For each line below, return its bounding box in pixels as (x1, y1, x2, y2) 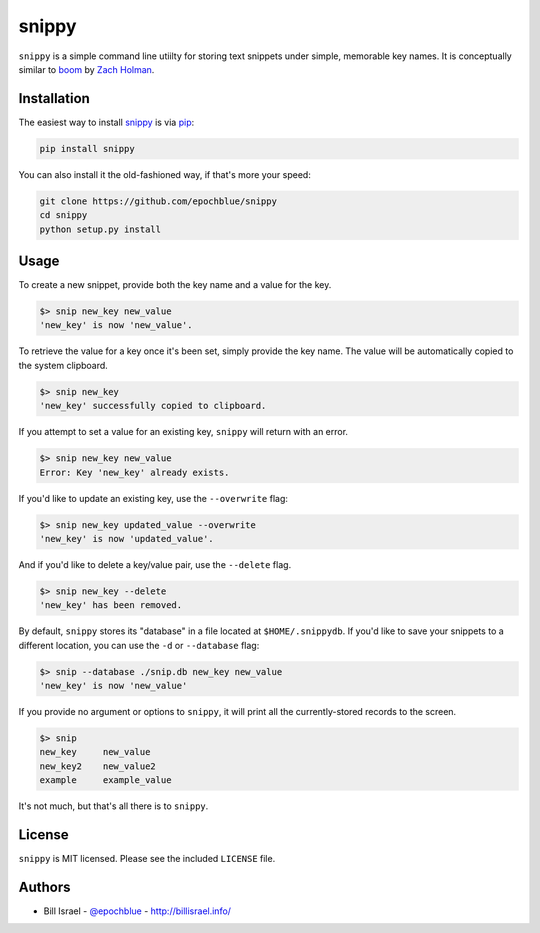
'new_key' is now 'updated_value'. (39, 533, 214, 544)
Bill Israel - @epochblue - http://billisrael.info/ (43, 905, 232, 917)
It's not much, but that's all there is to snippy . (18, 800, 209, 812)
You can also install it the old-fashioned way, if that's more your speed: (18, 168, 312, 180)
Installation (18, 90, 90, 107)
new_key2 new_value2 (39, 760, 157, 772)
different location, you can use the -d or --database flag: (18, 639, 260, 651)
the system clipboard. (18, 359, 109, 371)
